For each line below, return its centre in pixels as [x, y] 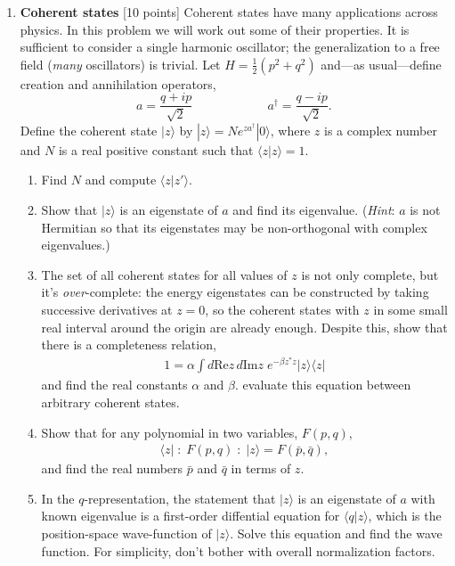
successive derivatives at [107, 309]
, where [290, 130]
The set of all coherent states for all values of [164, 274]
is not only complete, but [370, 274]
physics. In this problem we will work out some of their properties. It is [215, 29]
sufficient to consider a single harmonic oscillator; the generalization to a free [230, 47]
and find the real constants [114, 385]
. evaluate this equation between [323, 385]
